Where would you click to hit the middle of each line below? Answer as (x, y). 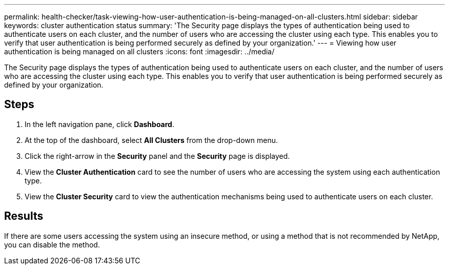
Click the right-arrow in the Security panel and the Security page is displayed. (157, 156)
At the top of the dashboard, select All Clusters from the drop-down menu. (151, 140)
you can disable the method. (52, 244)
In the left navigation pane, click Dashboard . (99, 124)
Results (24, 216)
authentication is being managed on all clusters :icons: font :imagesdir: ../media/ (139, 51)
